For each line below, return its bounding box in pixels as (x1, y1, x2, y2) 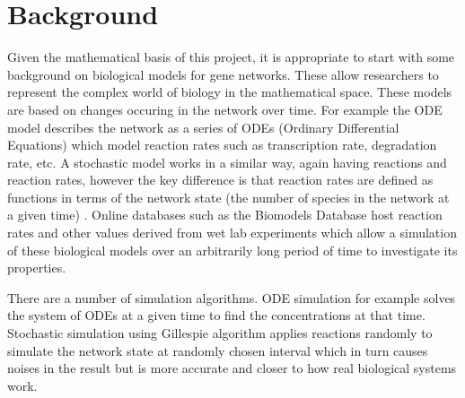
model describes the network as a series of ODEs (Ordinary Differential (7, 117, 399, 136)
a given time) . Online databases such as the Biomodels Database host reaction (7, 205, 443, 224)
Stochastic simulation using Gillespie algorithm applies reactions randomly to (7, 324, 433, 342)
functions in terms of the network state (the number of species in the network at (7, 187, 450, 206)
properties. (7, 258, 66, 277)
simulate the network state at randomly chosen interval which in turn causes (7, 341, 428, 359)
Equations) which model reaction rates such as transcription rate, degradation (7, 135, 437, 154)
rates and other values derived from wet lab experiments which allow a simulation (7, 223, 457, 242)
